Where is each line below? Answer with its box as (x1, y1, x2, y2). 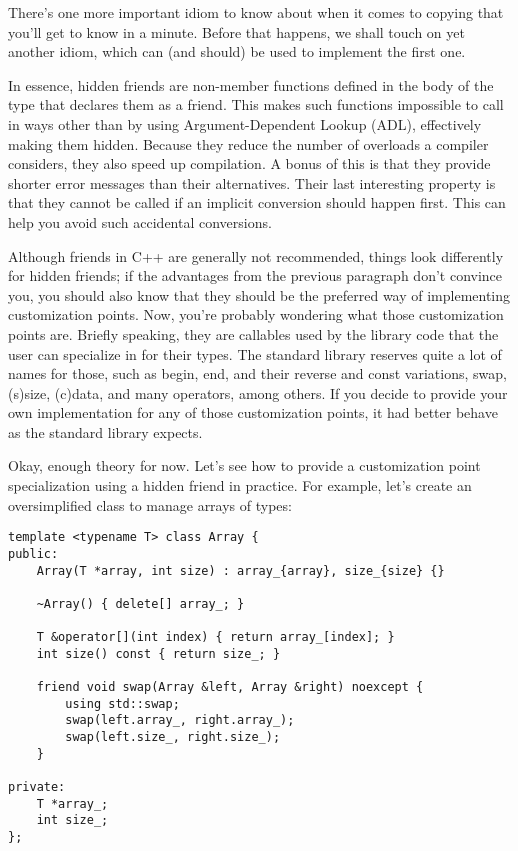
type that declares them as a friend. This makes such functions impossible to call (8, 94, 504, 115)
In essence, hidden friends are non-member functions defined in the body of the (8, 74, 494, 95)
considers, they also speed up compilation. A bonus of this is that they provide (8, 153, 491, 174)
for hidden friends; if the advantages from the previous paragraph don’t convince (8, 265, 503, 286)
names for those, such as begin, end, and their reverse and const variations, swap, (8, 363, 507, 384)
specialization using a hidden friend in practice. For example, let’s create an (8, 475, 472, 496)
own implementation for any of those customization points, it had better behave (8, 402, 498, 423)
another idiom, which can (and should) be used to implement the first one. (8, 41, 466, 62)
